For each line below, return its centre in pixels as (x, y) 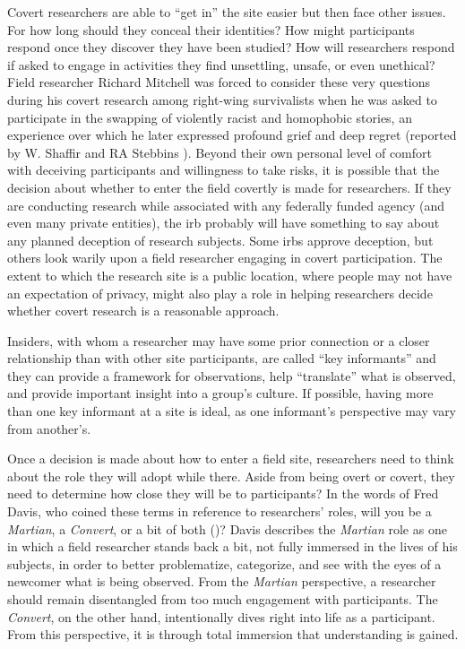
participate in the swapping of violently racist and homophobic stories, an (210, 117)
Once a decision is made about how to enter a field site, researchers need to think (231, 459)
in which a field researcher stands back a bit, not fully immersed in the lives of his (232, 546)
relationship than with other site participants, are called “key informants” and (222, 358)
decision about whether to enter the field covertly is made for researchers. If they (229, 187)
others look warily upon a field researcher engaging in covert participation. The (225, 258)
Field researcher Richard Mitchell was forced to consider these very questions (219, 82)
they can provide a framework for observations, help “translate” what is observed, (232, 375)
